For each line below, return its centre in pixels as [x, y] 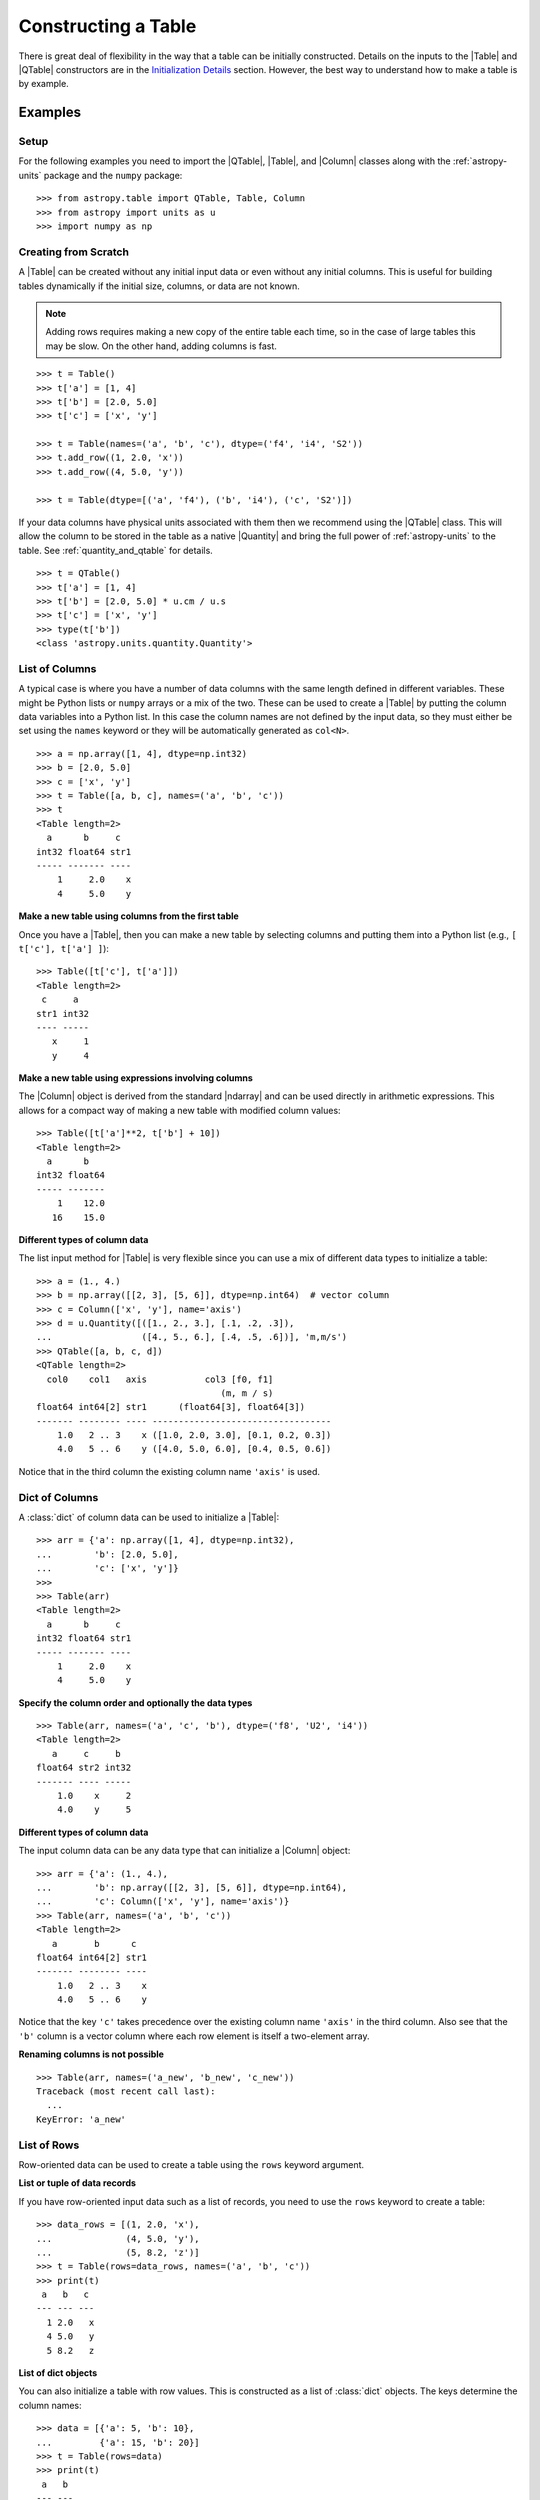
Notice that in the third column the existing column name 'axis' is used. [169, 1471]
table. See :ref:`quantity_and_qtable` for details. [116, 550]
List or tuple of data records [77, 2183]
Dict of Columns [58, 1497]
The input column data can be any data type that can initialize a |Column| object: [184, 1851]
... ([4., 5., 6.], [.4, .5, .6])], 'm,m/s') [192, 1337]
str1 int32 [63, 1013]
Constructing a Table [107, 26]
